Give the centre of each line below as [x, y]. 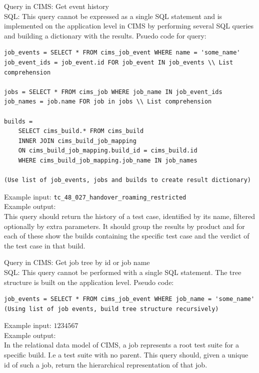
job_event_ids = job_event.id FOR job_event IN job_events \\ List [119, 62]
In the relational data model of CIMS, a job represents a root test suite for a [121, 345]
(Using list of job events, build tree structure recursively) [111, 309]
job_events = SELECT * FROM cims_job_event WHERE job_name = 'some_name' [129, 299]
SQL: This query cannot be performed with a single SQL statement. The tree [123, 272]
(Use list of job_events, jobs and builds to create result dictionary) [127, 180]
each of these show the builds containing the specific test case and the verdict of [127, 236]
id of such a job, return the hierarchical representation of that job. [106, 364]
